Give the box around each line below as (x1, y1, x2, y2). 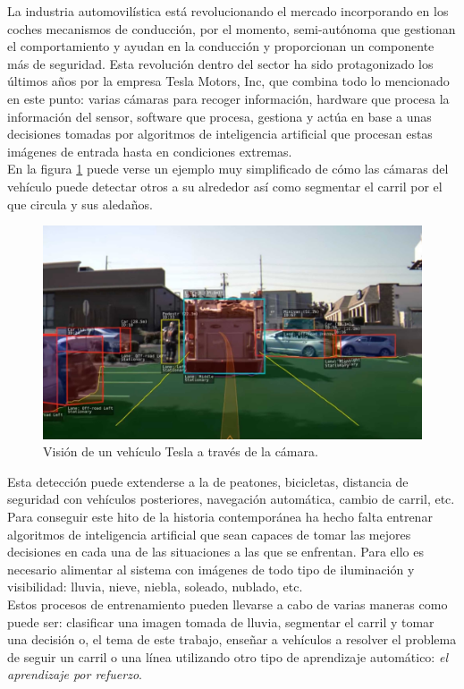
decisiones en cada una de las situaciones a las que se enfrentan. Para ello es (7, 542, 424, 561)
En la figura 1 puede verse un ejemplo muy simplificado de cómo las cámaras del (7, 159, 449, 178)
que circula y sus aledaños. (7, 194, 153, 213)
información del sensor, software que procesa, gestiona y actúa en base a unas (7, 106, 432, 125)
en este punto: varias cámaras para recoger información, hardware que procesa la (7, 89, 450, 107)
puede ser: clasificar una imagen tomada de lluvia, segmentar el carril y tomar (7, 612, 434, 631)
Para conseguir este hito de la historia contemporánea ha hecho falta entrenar (7, 507, 433, 525)
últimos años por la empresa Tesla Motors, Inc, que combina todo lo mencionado (7, 72, 450, 90)
